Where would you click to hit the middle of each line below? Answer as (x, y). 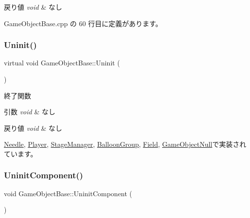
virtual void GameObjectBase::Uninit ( (62, 63)
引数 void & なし (30, 112)
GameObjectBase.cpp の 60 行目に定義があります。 (83, 23)
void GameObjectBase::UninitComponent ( (68, 193)
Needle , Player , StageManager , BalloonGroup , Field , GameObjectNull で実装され (125, 144)
